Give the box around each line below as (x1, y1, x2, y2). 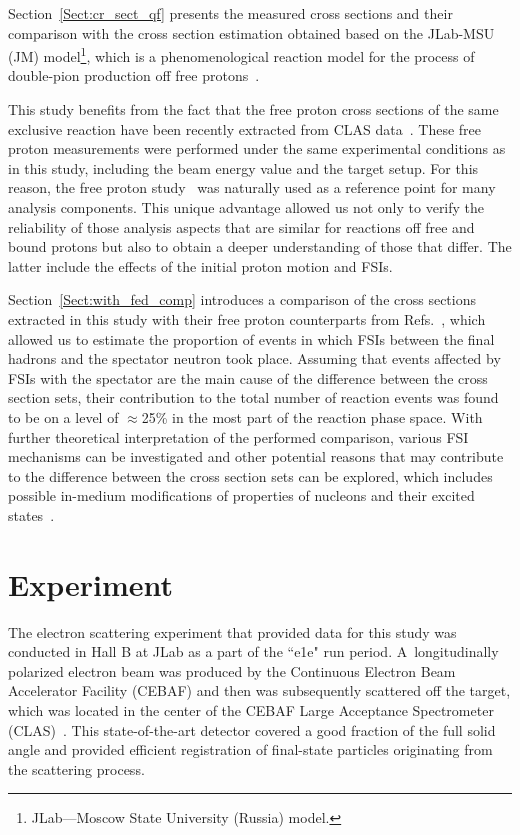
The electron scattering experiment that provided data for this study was (8, 621, 457, 642)
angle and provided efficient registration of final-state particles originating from (8, 739, 493, 760)
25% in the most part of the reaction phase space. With (141, 406, 483, 427)
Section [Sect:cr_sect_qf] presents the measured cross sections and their (8, 3, 453, 23)
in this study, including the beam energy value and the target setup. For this (8, 157, 479, 178)
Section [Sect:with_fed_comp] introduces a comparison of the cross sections (8, 289, 477, 310)
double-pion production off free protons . (8, 65, 260, 86)
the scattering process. (8, 758, 145, 779)
